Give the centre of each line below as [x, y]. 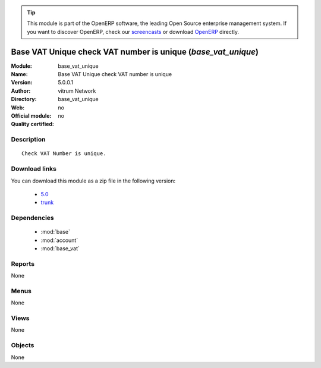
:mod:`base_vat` [60, 249]
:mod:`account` [59, 240]
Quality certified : [33, 124]
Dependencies [33, 218]
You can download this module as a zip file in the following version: [93, 181]
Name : [19, 74]
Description [28, 140]
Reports [23, 263]
